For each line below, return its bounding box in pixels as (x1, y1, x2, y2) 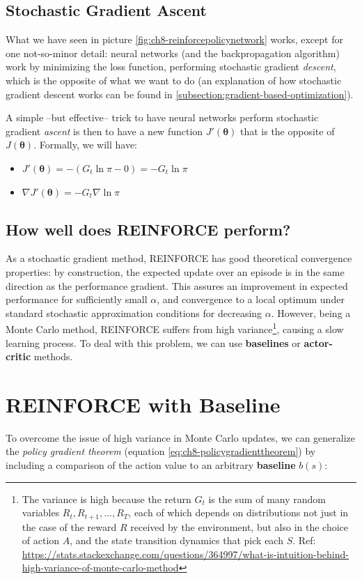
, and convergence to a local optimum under (157, 292, 345, 307)
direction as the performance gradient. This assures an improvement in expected (6, 278, 348, 293)
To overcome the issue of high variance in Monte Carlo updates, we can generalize (6, 430, 355, 445)
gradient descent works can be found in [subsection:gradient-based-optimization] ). (6, 86, 354, 101)
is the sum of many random (208, 491, 326, 506)
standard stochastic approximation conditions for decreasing (6, 305, 262, 320)
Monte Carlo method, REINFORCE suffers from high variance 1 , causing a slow (6, 320, 344, 336)
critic (6, 349, 31, 364)
